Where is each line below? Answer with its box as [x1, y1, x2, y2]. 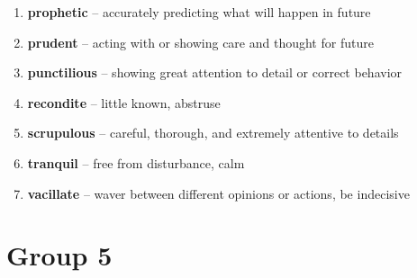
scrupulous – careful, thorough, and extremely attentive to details [27, 123, 399, 142]
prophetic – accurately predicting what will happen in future [27, 3, 371, 21]
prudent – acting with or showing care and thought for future [27, 32, 374, 51]
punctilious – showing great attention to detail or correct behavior [27, 63, 403, 82]
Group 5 [6, 237, 113, 274]
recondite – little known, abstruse [27, 93, 221, 112]
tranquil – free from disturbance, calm [27, 153, 245, 172]
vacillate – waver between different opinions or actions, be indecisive [27, 184, 410, 202]
